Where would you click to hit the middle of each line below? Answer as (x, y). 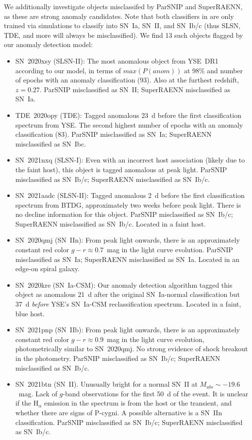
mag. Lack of (38, 393)
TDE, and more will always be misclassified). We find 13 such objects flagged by (124, 35)
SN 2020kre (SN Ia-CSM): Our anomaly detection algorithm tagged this (124, 285)
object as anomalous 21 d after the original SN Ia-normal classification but (127, 294)
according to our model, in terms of (68, 70)
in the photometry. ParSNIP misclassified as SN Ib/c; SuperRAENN (118, 358)
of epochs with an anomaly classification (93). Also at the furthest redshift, (127, 80)
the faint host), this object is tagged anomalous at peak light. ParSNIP (121, 169)
